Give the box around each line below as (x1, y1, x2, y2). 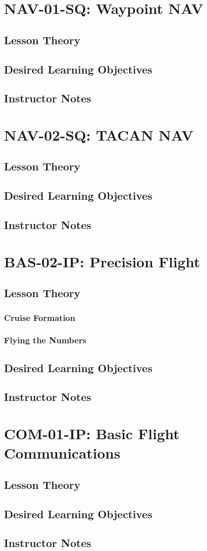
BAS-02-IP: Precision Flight (4, 251, 201, 271)
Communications (4, 443, 120, 463)
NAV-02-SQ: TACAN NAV (4, 124, 194, 145)
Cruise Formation (4, 311, 75, 323)
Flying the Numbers (4, 334, 87, 346)
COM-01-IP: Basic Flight (4, 423, 180, 444)
